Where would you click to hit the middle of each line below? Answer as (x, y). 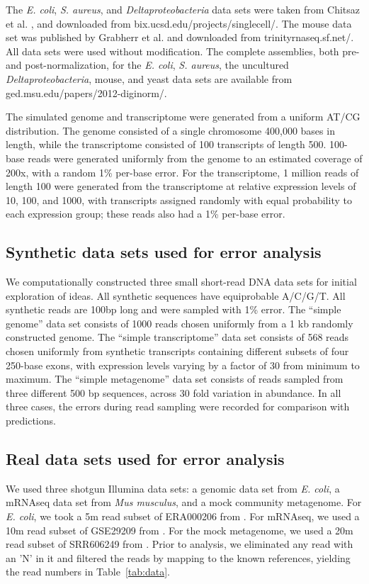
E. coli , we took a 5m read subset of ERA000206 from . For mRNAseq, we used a (183, 516)
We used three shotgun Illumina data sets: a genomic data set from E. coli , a (173, 488)
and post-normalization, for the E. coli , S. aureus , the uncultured (147, 65)
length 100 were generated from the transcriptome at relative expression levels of (181, 186)
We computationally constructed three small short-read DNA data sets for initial (181, 282)
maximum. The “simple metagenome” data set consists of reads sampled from (175, 379)
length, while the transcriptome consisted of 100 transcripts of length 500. (166, 144)
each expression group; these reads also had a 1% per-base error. (146, 214)
